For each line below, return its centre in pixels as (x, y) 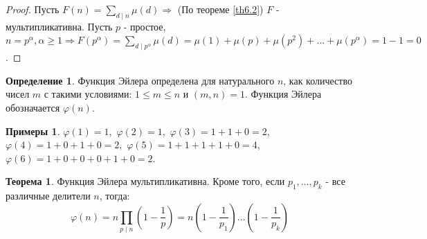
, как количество (318, 80)
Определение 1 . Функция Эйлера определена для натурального (140, 80)
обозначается (33, 107)
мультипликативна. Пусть (59, 26)
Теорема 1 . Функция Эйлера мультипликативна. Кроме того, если (145, 181)
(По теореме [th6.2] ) (220, 9)
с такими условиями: (88, 94)
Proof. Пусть (33, 9)
